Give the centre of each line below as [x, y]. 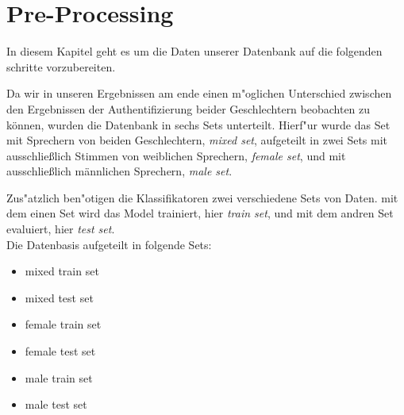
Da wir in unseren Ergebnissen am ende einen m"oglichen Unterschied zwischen [199, 93]
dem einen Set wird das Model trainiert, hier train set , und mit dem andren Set [200, 213]
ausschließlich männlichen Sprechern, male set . [119, 171]
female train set [63, 324]
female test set [60, 351]
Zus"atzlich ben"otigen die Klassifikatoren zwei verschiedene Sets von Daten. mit [202, 197]
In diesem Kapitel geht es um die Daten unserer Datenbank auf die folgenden [194, 51]
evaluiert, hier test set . [61, 229]
